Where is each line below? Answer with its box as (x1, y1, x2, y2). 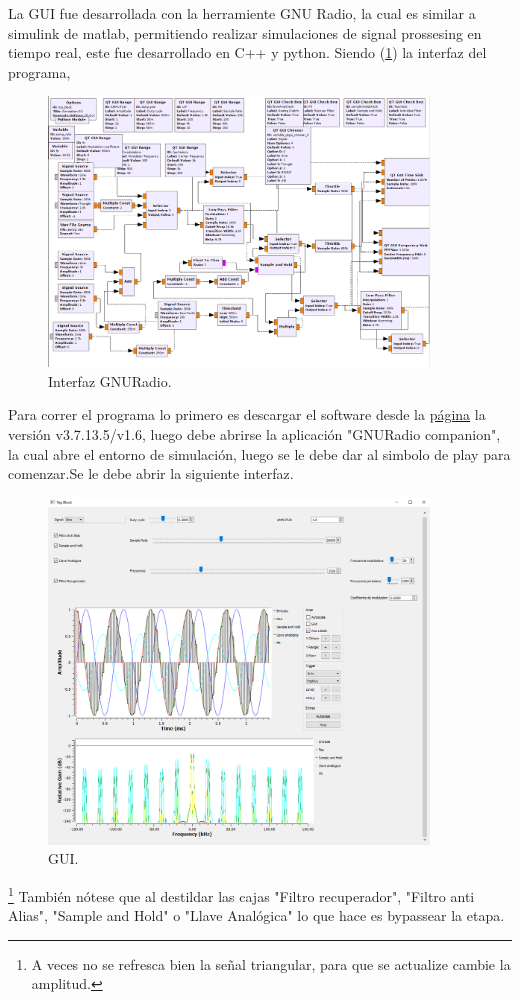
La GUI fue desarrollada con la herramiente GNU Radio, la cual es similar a (8, 3, 476, 23)
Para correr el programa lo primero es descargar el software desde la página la (8, 404, 486, 425)
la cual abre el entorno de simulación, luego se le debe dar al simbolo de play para (8, 443, 511, 464)
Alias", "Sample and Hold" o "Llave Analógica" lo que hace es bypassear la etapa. (8, 905, 505, 926)
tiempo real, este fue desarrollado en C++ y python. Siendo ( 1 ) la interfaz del (8, 42, 487, 63)
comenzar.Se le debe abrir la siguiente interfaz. (8, 463, 294, 484)
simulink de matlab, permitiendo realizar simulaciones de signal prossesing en (8, 22, 482, 43)
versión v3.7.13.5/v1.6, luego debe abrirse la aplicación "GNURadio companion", (8, 424, 501, 445)
